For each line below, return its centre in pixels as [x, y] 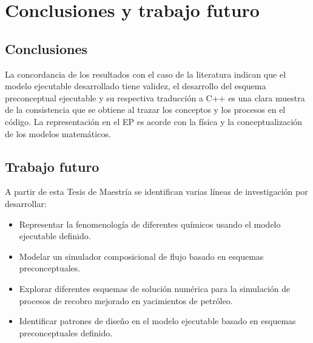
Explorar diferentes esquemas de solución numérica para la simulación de [155, 288]
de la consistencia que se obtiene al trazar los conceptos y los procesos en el [145, 110]
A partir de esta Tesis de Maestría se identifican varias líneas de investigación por [156, 192]
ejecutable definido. [55, 236]
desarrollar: [26, 203]
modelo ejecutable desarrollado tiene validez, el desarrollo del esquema [136, 86]
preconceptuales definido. [66, 332]
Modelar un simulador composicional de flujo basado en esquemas [141, 256]
